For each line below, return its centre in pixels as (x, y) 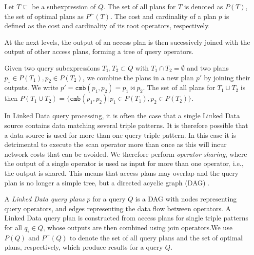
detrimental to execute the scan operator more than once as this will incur (116, 144)
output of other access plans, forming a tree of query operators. (99, 51)
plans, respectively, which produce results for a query (84, 247)
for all (13, 227)
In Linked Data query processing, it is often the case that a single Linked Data (122, 116)
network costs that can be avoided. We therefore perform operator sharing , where (126, 154)
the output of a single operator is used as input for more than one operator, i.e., (124, 163)
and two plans (208, 67)
